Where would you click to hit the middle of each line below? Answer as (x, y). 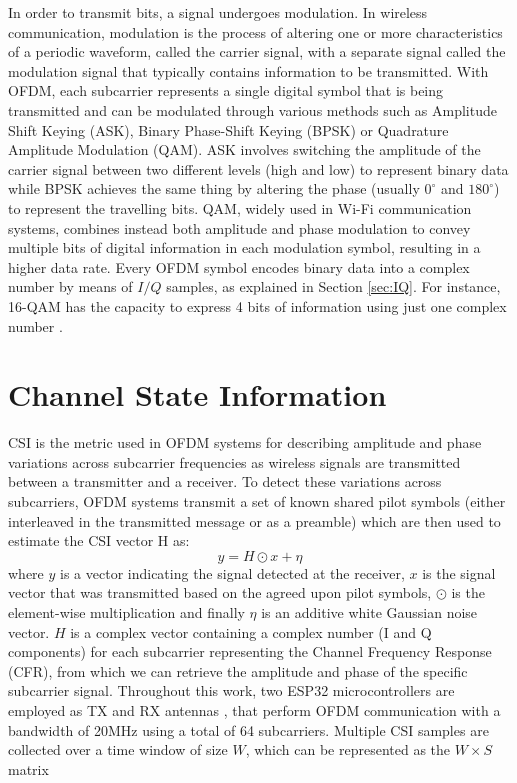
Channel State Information (197, 394)
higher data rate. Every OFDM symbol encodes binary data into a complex (239, 266)
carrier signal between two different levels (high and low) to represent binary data (258, 168)
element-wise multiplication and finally (126, 611)
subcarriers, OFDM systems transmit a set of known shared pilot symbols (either (257, 501)
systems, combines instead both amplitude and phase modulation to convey (239, 227)
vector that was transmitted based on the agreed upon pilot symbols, (220, 592)
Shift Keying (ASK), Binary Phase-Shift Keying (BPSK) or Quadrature (228, 129)
